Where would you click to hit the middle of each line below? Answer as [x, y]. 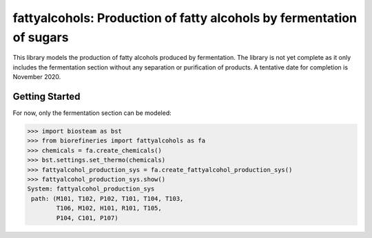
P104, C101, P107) [87, 218]
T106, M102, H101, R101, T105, [109, 208]
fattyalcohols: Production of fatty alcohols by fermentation [185, 18]
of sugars [41, 37]
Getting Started [46, 96]
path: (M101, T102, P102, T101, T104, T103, [107, 198]
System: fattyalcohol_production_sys [91, 189]
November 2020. [37, 77]
